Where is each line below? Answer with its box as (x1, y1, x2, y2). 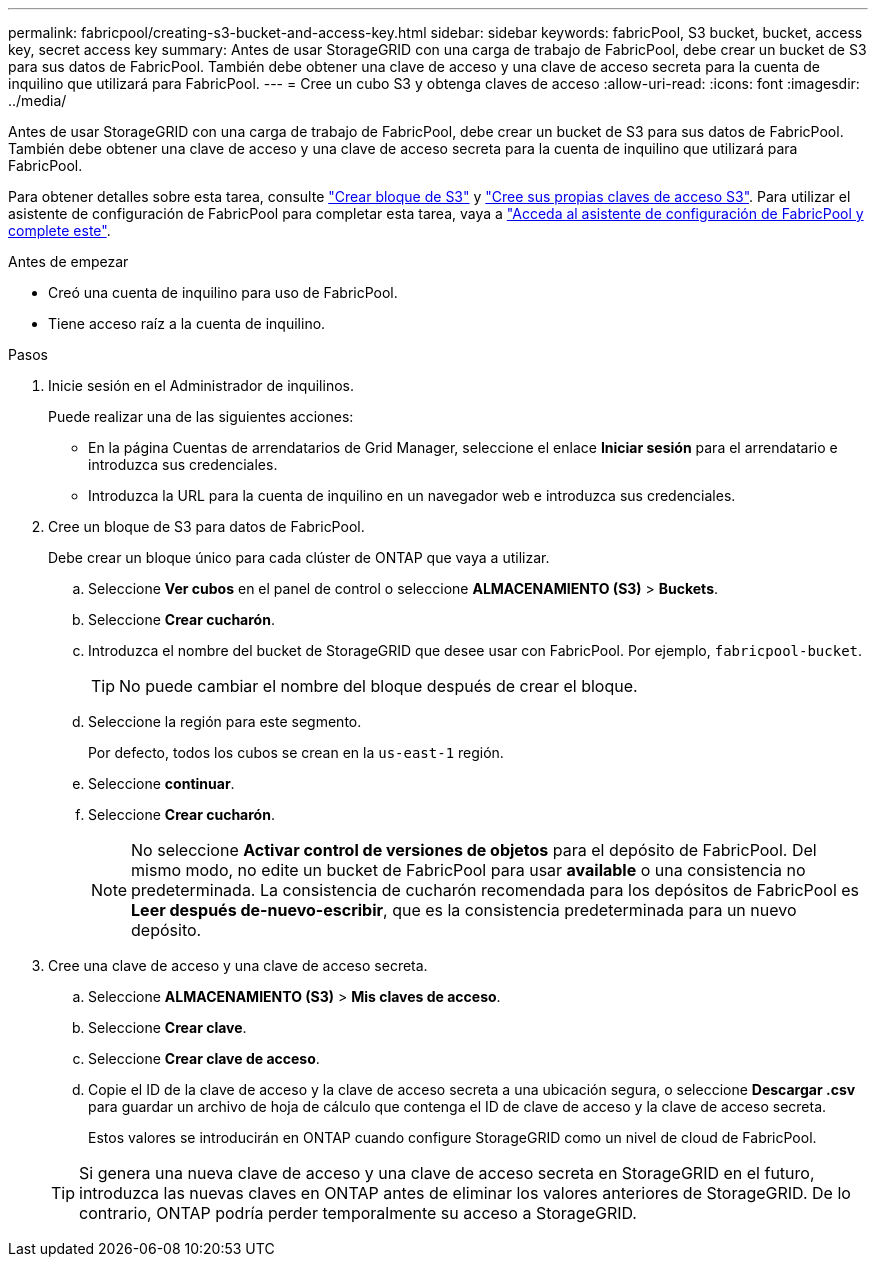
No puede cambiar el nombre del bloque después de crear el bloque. (119, 676, 638, 696)
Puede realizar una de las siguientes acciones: (48, 408, 354, 425)
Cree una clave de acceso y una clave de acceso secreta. (48, 957, 428, 974)
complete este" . (8, 222, 111, 239)
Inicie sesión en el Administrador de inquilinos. (48, 377, 354, 394)
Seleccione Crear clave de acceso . (88, 1050, 320, 1067)
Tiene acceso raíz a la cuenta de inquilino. (48, 315, 326, 332)
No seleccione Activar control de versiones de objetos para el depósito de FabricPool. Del (131, 840, 817, 860)
